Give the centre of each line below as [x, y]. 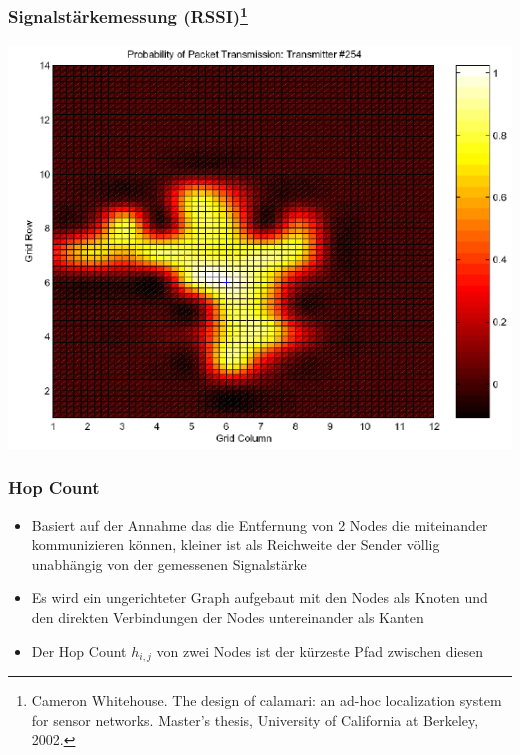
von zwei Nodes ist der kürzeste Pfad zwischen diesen [320, 650]
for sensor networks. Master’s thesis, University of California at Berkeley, [255, 719]
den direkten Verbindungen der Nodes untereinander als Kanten [227, 616]
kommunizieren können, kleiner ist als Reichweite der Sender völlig [235, 544]
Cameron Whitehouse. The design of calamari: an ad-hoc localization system [266, 700]
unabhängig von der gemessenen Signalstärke [169, 563]
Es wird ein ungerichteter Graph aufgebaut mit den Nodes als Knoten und [259, 597]
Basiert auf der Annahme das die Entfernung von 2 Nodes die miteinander [259, 524]
